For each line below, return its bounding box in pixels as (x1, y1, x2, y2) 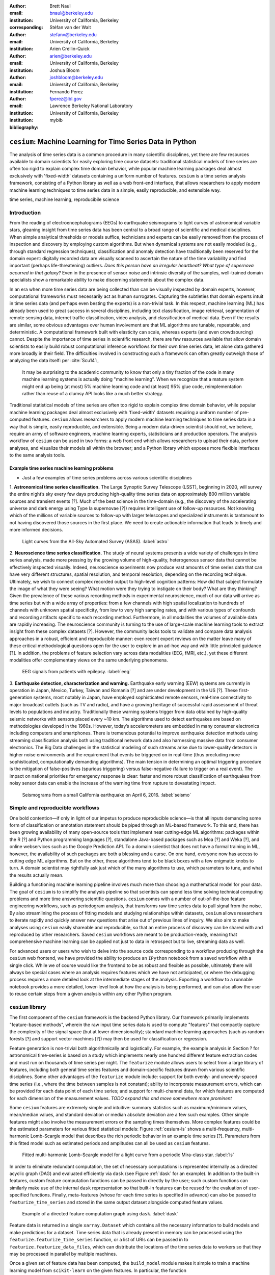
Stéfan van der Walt (49, 24, 91, 31)
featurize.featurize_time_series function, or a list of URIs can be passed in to (9, 1237, 188, 1243)
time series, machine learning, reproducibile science (9, 196, 120, 202)
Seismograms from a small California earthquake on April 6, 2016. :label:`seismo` (22, 792, 191, 798)
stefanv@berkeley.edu (49, 31, 97, 38)
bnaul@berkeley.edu (49, 10, 93, 16)
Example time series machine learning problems (9, 465, 114, 471)
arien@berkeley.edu (49, 53, 92, 59)
